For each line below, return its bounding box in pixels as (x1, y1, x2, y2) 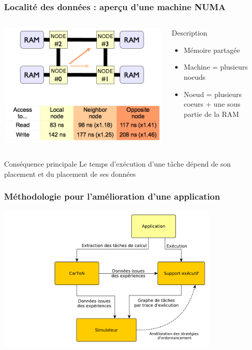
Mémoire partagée (184, 44, 240, 55)
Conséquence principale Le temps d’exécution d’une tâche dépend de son (4, 158, 231, 169)
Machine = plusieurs (184, 61, 248, 72)
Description (172, 27, 208, 38)
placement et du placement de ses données (4, 168, 136, 179)
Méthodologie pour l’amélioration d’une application (4, 190, 220, 203)
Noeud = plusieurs (184, 88, 242, 99)
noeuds (184, 72, 206, 82)
